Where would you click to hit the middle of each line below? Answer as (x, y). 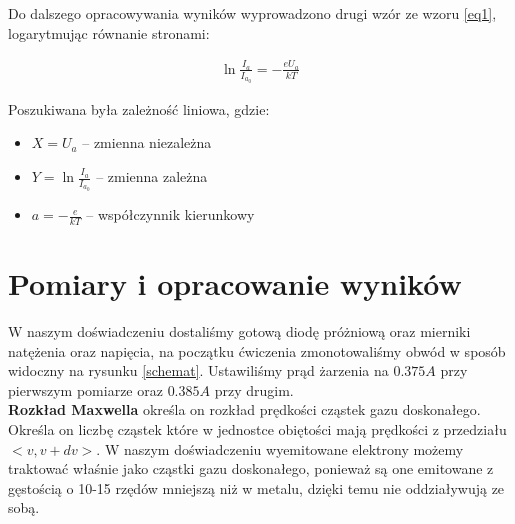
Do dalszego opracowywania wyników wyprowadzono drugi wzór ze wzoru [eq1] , (252, 13)
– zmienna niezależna (147, 142)
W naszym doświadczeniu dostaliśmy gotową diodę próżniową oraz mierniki (239, 330)
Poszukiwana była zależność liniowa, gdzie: (139, 108)
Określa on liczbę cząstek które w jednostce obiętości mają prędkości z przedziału (257, 428)
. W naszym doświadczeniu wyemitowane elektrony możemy (280, 448)
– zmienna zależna (152, 176)
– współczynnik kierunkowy (170, 214)
